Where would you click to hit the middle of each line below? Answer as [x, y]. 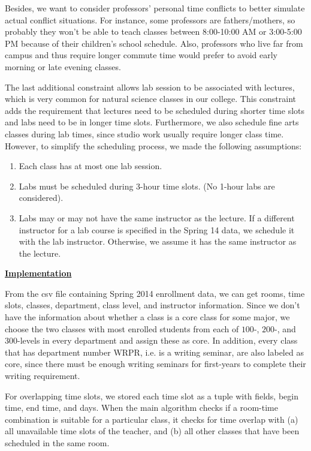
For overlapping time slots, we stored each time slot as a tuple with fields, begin [152, 396]
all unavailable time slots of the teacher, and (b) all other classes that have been [152, 431]
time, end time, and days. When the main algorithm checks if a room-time [141, 408]
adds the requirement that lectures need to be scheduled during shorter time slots [155, 110]
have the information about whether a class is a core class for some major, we [147, 317]
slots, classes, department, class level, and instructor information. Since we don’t [153, 305]
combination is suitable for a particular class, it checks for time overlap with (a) [152, 419]
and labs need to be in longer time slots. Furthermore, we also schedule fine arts [152, 122]
